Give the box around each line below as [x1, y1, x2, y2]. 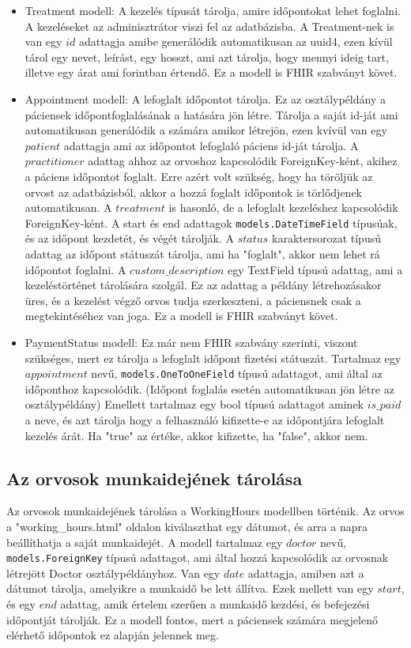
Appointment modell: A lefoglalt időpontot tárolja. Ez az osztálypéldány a [25, 90, 386, 107]
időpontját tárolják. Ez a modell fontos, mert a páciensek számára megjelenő [6, 611, 378, 627]
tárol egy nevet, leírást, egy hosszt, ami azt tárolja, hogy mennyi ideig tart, [25, 48, 389, 65]
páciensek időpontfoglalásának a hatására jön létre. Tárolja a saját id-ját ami [25, 106, 398, 122]
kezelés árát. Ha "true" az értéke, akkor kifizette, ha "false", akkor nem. [25, 427, 368, 443]
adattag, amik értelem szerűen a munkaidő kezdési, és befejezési [60, 595, 370, 612]
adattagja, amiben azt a [247, 564, 364, 581]
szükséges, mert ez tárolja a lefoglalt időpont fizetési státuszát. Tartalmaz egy [25, 349, 402, 366]
